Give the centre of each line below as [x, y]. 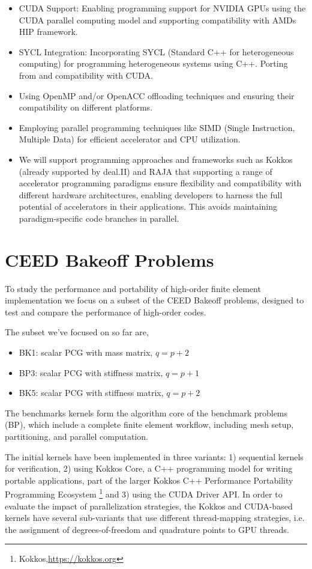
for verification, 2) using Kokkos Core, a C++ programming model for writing [149, 468]
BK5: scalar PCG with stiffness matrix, [91, 393]
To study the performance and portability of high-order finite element [133, 288]
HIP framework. [48, 32]
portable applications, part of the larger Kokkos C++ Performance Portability [149, 480]
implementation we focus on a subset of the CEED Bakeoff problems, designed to [154, 300]
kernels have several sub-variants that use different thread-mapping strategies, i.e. [155, 518]
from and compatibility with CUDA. [86, 75]
